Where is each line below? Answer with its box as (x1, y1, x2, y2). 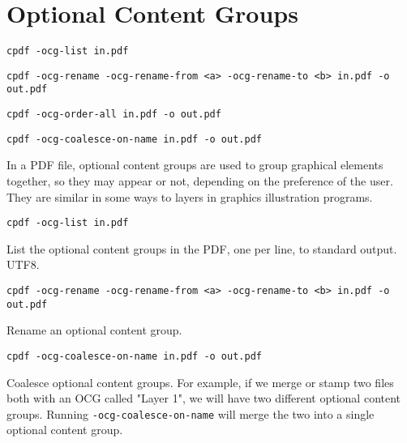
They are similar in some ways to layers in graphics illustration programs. (6, 188, 373, 205)
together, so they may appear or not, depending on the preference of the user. (6, 173, 393, 189)
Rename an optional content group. (6, 322, 182, 339)
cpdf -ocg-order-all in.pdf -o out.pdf (6, 109, 221, 121)
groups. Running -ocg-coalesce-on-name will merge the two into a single (6, 405, 375, 422)
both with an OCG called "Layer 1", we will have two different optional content (6, 390, 401, 407)
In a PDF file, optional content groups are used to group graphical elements (6, 156, 383, 173)
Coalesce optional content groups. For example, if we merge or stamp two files (6, 373, 394, 390)
